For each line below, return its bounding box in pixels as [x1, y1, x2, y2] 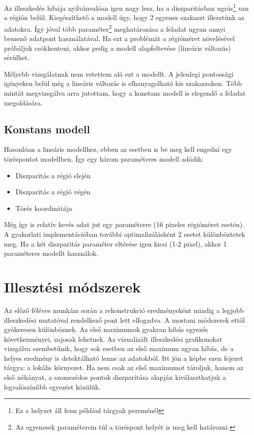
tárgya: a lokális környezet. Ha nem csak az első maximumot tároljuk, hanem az [4, 362, 244, 373]
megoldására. [4, 97, 43, 107]
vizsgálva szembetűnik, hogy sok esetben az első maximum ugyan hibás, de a [4, 343, 234, 353]
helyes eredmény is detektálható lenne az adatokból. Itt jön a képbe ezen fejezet [4, 352, 243, 363]
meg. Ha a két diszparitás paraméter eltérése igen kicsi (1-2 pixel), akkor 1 [4, 238, 227, 249]
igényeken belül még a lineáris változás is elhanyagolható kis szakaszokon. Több [4, 78, 242, 88]
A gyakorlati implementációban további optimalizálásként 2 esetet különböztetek [4, 229, 245, 239]
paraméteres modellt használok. [4, 248, 99, 258]
